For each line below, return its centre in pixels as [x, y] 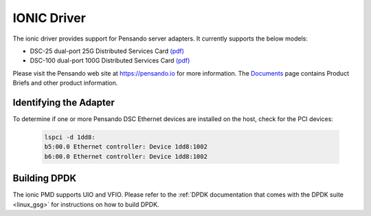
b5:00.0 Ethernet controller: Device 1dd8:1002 [126, 147]
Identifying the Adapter [64, 102]
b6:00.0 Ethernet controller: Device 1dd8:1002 [126, 156]
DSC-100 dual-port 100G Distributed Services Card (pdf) [110, 61]
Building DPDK [45, 179]
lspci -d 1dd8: [70, 137]
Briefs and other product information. [65, 83]
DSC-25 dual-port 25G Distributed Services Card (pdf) [107, 51]
